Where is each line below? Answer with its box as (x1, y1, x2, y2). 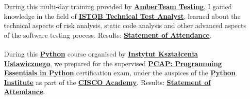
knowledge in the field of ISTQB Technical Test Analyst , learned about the (4, 11, 241, 21)
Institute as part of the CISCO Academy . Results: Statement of (4, 77, 211, 87)
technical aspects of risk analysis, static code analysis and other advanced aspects (4, 20, 246, 30)
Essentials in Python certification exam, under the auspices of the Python (4, 68, 236, 78)
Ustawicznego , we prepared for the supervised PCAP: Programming (4, 58, 222, 68)
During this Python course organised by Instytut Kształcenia (4, 48, 198, 58)
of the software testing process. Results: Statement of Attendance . (4, 29, 212, 40)
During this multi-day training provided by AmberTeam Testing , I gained (4, 1, 232, 11)
